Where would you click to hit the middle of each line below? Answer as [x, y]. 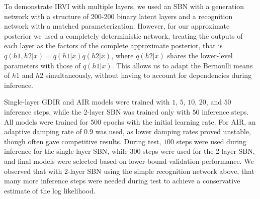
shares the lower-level [200, 55]
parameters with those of [42, 65]
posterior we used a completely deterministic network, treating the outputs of [123, 35]
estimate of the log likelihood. [50, 190]
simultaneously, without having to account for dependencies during [149, 75]
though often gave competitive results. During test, [83, 141]
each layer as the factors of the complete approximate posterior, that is [113, 45]
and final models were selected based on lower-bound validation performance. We [129, 161]
